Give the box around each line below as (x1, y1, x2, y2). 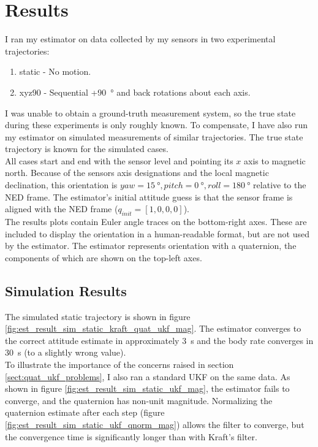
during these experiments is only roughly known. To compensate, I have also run (5, 118, 308, 131)
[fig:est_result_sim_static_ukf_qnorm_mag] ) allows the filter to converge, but (5, 418, 305, 430)
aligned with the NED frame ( (5, 202, 118, 215)
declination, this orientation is (5, 178, 118, 191)
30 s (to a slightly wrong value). (5, 346, 126, 359)
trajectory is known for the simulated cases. (5, 142, 168, 155)
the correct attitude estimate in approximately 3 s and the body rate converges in (5, 334, 314, 346)
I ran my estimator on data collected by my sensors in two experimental (5, 32, 276, 45)
